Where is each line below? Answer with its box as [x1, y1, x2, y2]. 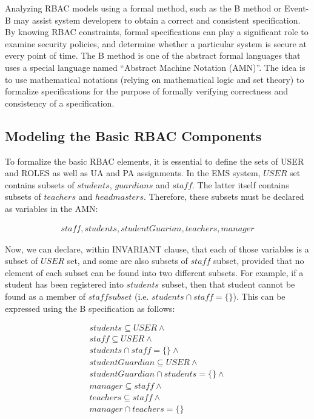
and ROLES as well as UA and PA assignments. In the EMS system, [5, 167, 261, 179]
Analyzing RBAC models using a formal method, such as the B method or [5, 2, 282, 14]
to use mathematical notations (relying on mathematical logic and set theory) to [5, 73, 304, 85]
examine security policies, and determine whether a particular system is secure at [5, 37, 307, 50]
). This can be [233, 289, 286, 302]
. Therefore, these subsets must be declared [143, 190, 304, 203]
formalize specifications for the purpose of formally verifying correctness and [5, 85, 288, 97]
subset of [5, 254, 38, 267]
